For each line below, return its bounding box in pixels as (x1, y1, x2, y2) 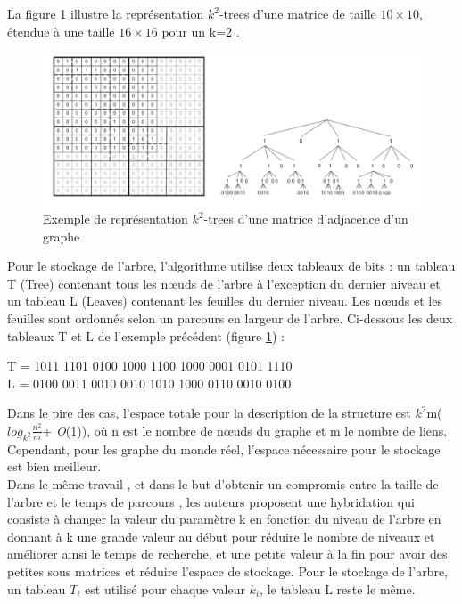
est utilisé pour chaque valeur (85, 579, 245, 598)
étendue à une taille (7, 21, 115, 40)
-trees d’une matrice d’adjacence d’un (203, 209, 408, 228)
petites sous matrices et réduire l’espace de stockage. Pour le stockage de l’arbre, (7, 561, 449, 580)
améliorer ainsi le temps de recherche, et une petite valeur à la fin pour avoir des (7, 544, 448, 563)
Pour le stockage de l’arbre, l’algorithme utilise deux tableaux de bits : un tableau (7, 257, 456, 275)
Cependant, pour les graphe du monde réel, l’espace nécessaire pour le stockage (7, 439, 441, 458)
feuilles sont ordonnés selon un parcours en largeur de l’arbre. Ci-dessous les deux (7, 309, 453, 327)
